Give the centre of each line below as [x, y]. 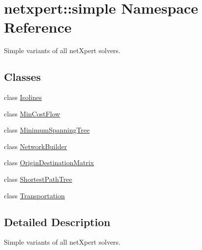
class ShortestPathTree [38, 179]
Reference [38, 27]
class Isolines [23, 97]
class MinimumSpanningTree [47, 130]
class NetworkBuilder [36, 146]
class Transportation [34, 195]
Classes [22, 77]
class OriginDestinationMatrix [49, 163]
